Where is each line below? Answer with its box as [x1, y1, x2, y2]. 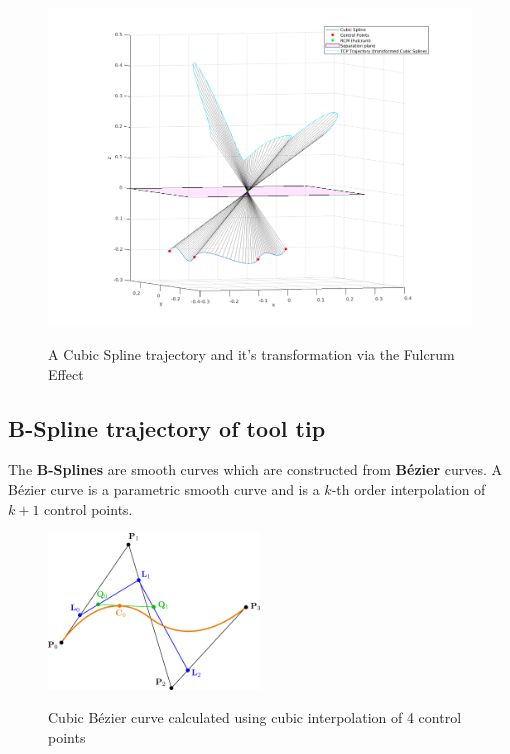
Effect [48, 363, 84, 384]
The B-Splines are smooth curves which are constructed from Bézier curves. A [8, 459, 502, 480]
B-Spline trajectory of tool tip [8, 412, 326, 443]
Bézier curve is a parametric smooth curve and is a [8, 478, 320, 499]
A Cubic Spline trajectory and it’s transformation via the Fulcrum [48, 344, 455, 364]
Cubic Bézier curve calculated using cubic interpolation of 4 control [48, 707, 462, 728]
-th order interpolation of [331, 478, 486, 499]
